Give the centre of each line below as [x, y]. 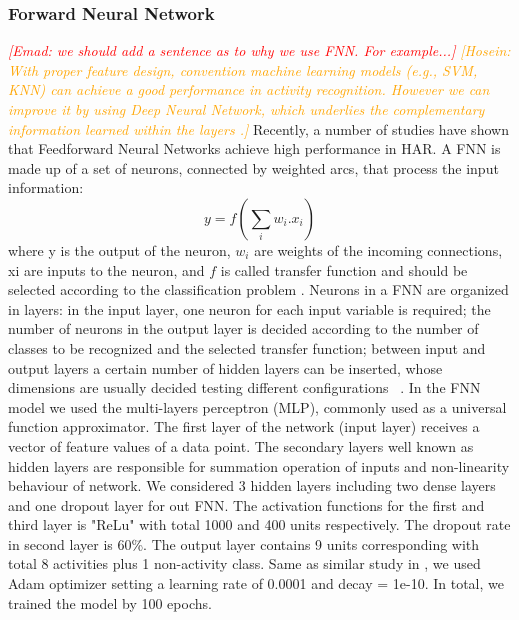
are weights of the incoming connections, [378, 249]
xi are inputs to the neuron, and [106, 269]
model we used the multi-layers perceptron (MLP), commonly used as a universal [257, 406]
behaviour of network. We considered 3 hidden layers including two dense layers [252, 485]
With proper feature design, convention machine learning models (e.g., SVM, [243, 69]
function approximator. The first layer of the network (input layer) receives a [244, 426]
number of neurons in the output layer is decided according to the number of [243, 328]
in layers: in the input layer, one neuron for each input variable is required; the [249, 308]
